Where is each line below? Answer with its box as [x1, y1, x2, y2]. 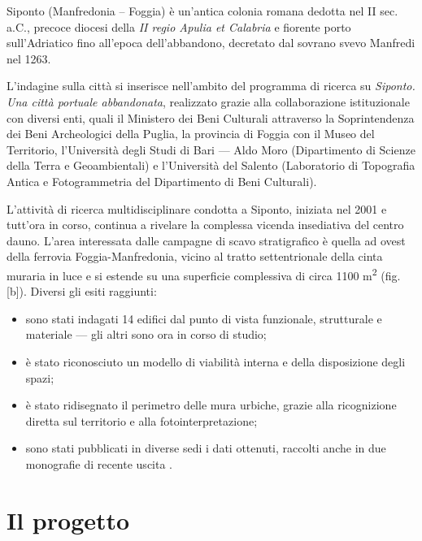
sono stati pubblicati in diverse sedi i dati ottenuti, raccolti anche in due [25, 439, 386, 457]
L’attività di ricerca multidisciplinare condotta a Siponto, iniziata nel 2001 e [7, 200, 387, 217]
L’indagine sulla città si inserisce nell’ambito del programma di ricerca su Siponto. [7, 77, 415, 94]
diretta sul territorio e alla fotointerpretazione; [25, 412, 258, 429]
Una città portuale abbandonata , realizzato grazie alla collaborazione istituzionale [7, 93, 410, 110]
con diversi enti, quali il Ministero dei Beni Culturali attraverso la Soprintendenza [7, 109, 415, 126]
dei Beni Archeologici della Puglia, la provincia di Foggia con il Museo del [7, 125, 375, 142]
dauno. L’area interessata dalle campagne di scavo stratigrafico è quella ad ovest [7, 232, 406, 249]
